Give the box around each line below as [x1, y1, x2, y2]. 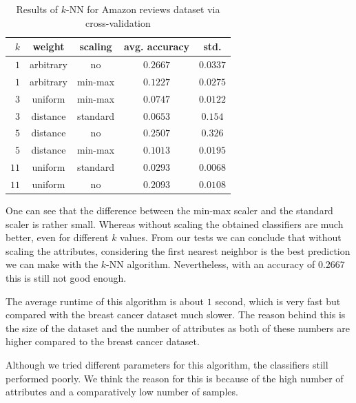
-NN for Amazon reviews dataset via [66, 2, 220, 16]
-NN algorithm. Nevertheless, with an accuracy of [106, 257, 315, 271]
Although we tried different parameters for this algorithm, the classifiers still [6, 357, 328, 371]
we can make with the [6, 257, 98, 271]
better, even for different [6, 230, 109, 245]
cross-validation [85, 15, 151, 30]
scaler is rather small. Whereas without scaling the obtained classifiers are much [6, 216, 344, 231]
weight [32, 39, 65, 54]
